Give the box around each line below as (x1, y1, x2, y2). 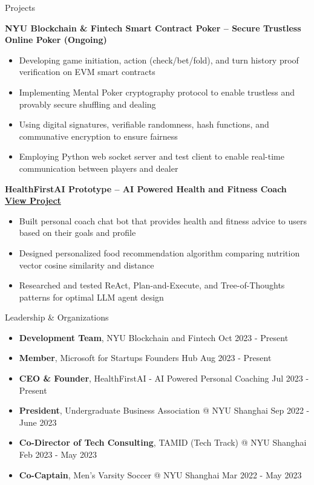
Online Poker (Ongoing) (5, 33, 107, 46)
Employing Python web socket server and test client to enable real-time (19, 150, 284, 163)
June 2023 (19, 415, 57, 428)
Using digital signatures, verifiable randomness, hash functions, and (19, 118, 269, 131)
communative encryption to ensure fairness (19, 129, 178, 142)
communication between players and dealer (19, 161, 178, 174)
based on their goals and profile (19, 226, 136, 239)
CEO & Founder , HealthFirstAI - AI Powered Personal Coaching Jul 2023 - (19, 372, 309, 385)
